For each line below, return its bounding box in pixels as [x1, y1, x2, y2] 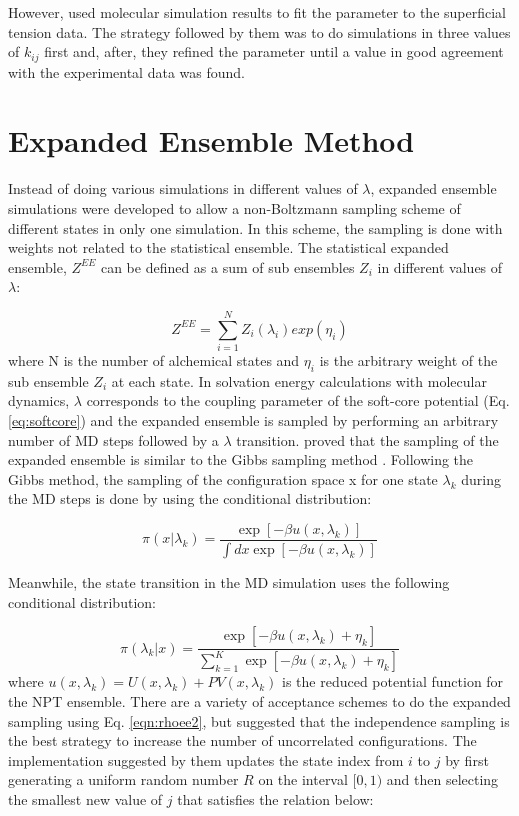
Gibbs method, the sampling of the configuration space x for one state [8, 468, 438, 489]
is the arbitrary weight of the [319, 350, 498, 371]
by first [445, 749, 489, 770]
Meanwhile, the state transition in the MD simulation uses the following [8, 571, 450, 592]
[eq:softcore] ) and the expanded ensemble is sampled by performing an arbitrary [8, 410, 499, 431]
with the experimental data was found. [8, 61, 245, 82]
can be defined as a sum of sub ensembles [100, 256, 355, 277]
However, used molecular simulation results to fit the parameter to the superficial [8, 2, 506, 22]
